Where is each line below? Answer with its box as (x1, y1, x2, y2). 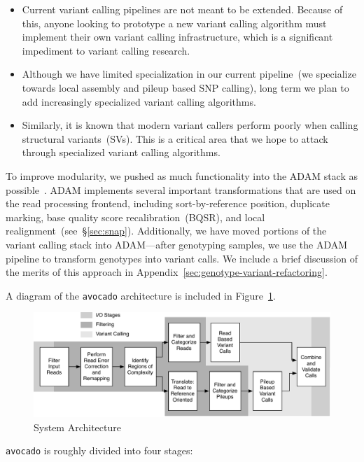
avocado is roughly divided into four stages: (6, 443, 193, 458)
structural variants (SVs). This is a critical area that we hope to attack (22, 131, 328, 146)
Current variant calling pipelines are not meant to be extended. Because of (22, 2, 343, 16)
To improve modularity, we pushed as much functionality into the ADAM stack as (6, 168, 358, 183)
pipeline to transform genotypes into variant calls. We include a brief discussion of (6, 251, 358, 265)
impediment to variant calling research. (22, 43, 190, 57)
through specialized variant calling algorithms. (22, 145, 220, 160)
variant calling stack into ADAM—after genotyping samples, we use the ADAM (6, 237, 348, 251)
